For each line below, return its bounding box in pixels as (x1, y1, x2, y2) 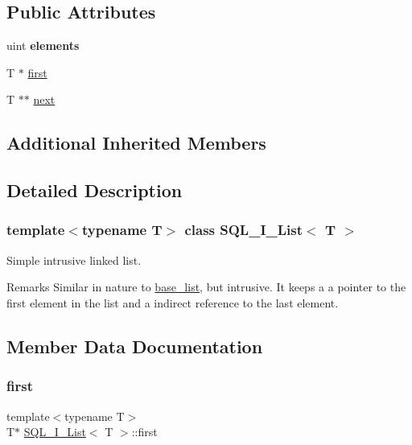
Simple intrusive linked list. (6, 251, 142, 268)
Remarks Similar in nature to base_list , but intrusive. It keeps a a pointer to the (6, 278, 406, 295)
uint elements (6, 37, 80, 54)
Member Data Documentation (6, 333, 263, 358)
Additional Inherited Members (6, 130, 266, 155)
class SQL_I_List (184, 220, 303, 240)
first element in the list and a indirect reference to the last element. (6, 294, 339, 311)
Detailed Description (6, 178, 183, 203)
